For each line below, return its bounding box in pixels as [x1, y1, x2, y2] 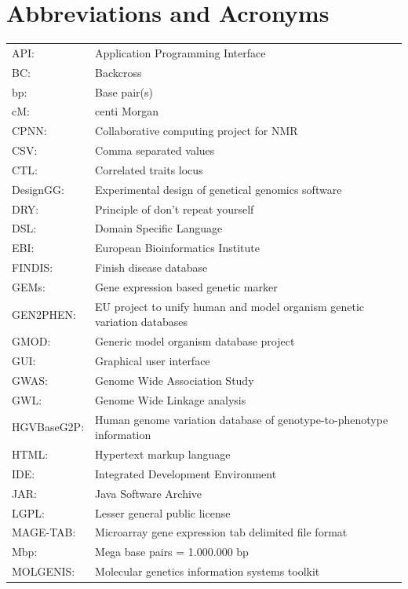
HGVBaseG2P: [12, 419, 85, 435]
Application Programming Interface [95, 44, 266, 60]
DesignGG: [12, 181, 64, 197]
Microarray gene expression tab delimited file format [95, 524, 348, 540]
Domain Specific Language [95, 220, 223, 236]
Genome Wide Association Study [95, 371, 254, 388]
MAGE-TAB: [12, 524, 76, 540]
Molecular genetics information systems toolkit [95, 563, 320, 580]
